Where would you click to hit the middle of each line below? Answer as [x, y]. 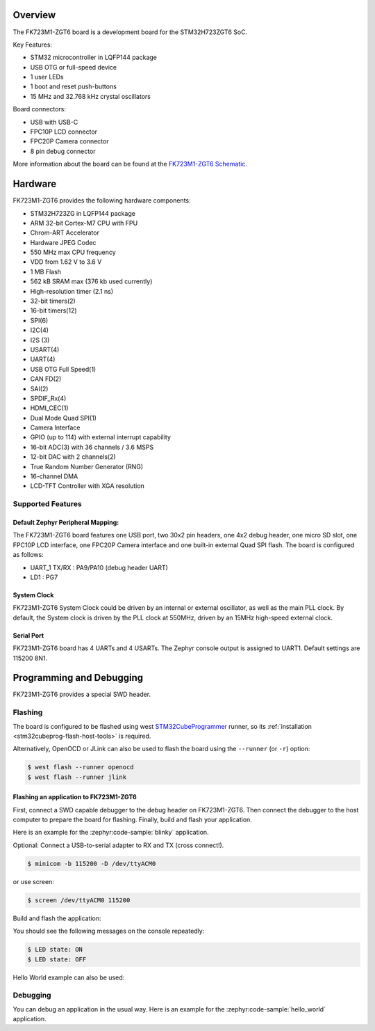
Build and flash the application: [57, 918]
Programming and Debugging [78, 678]
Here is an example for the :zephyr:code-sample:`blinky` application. [111, 833]
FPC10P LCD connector [64, 132]
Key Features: [32, 45]
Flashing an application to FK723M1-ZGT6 [75, 797]
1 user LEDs [47, 77]
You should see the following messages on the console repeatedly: [109, 931]
